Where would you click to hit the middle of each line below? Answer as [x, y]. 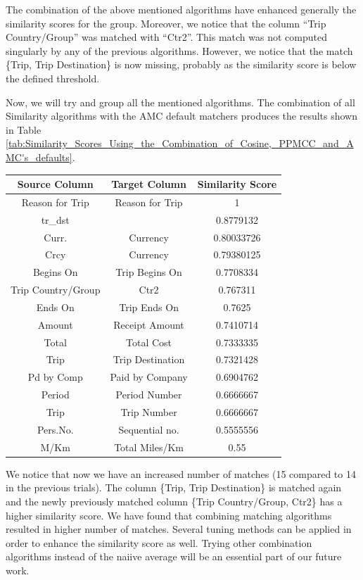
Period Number [149, 395]
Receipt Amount [149, 324]
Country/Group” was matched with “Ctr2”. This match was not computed [166, 37]
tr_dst [55, 219]
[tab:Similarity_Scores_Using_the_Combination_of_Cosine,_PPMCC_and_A [180, 143]
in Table [24, 129]
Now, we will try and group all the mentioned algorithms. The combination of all [180, 102]
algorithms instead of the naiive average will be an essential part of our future [174, 556]
